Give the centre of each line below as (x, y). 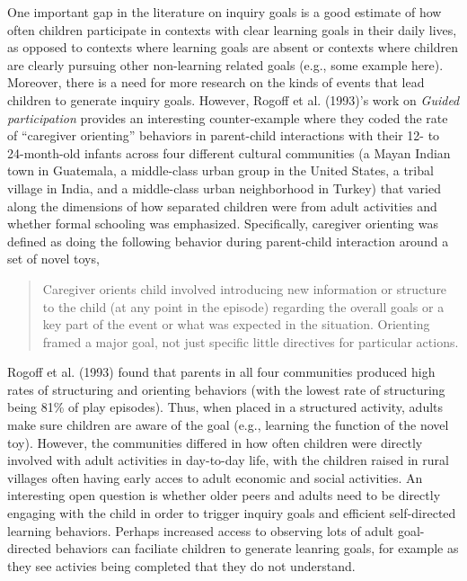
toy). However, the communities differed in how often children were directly (215, 442)
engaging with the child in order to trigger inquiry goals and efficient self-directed (232, 513)
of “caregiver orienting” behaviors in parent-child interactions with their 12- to (224, 135)
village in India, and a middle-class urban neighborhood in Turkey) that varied (224, 188)
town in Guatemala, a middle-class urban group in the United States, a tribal (220, 170)
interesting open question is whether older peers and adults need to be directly (224, 495)
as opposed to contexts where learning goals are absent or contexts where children (233, 47)
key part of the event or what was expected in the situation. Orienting (236, 324)
